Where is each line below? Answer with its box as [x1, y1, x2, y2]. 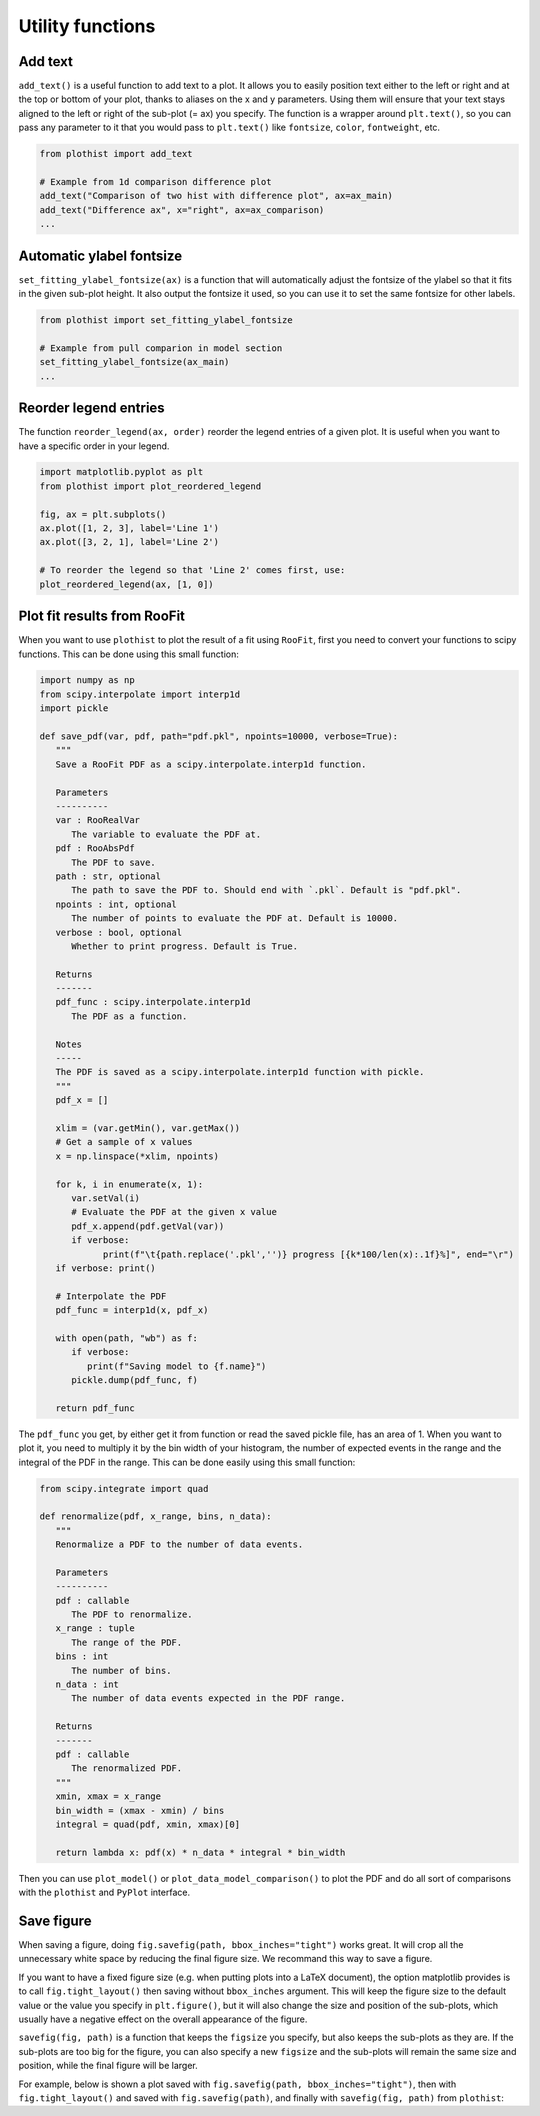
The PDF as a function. [71, 1010, 188, 1022]
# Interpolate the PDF [55, 1290, 167, 1302]
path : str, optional [55, 870, 162, 882]
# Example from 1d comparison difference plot [39, 176, 272, 187]
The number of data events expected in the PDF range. [71, 1693, 346, 1704]
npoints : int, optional [55, 898, 177, 910]
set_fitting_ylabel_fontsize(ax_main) [39, 356, 230, 368]
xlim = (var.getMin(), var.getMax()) [55, 1122, 240, 1134]
